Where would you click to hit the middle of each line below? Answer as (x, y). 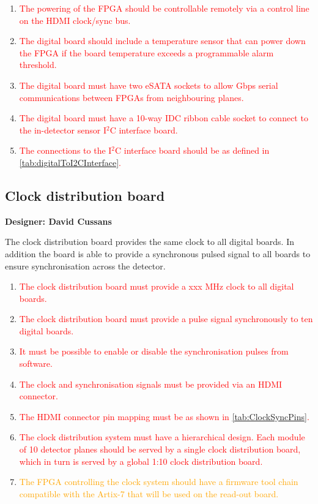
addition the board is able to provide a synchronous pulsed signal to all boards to (158, 253)
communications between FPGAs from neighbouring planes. (131, 97)
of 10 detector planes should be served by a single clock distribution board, (160, 449)
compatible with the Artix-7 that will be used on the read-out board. (149, 493)
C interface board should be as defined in (192, 150)
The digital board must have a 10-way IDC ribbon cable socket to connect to (164, 118)
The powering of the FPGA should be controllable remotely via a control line (164, 8)
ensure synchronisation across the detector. (85, 265)
